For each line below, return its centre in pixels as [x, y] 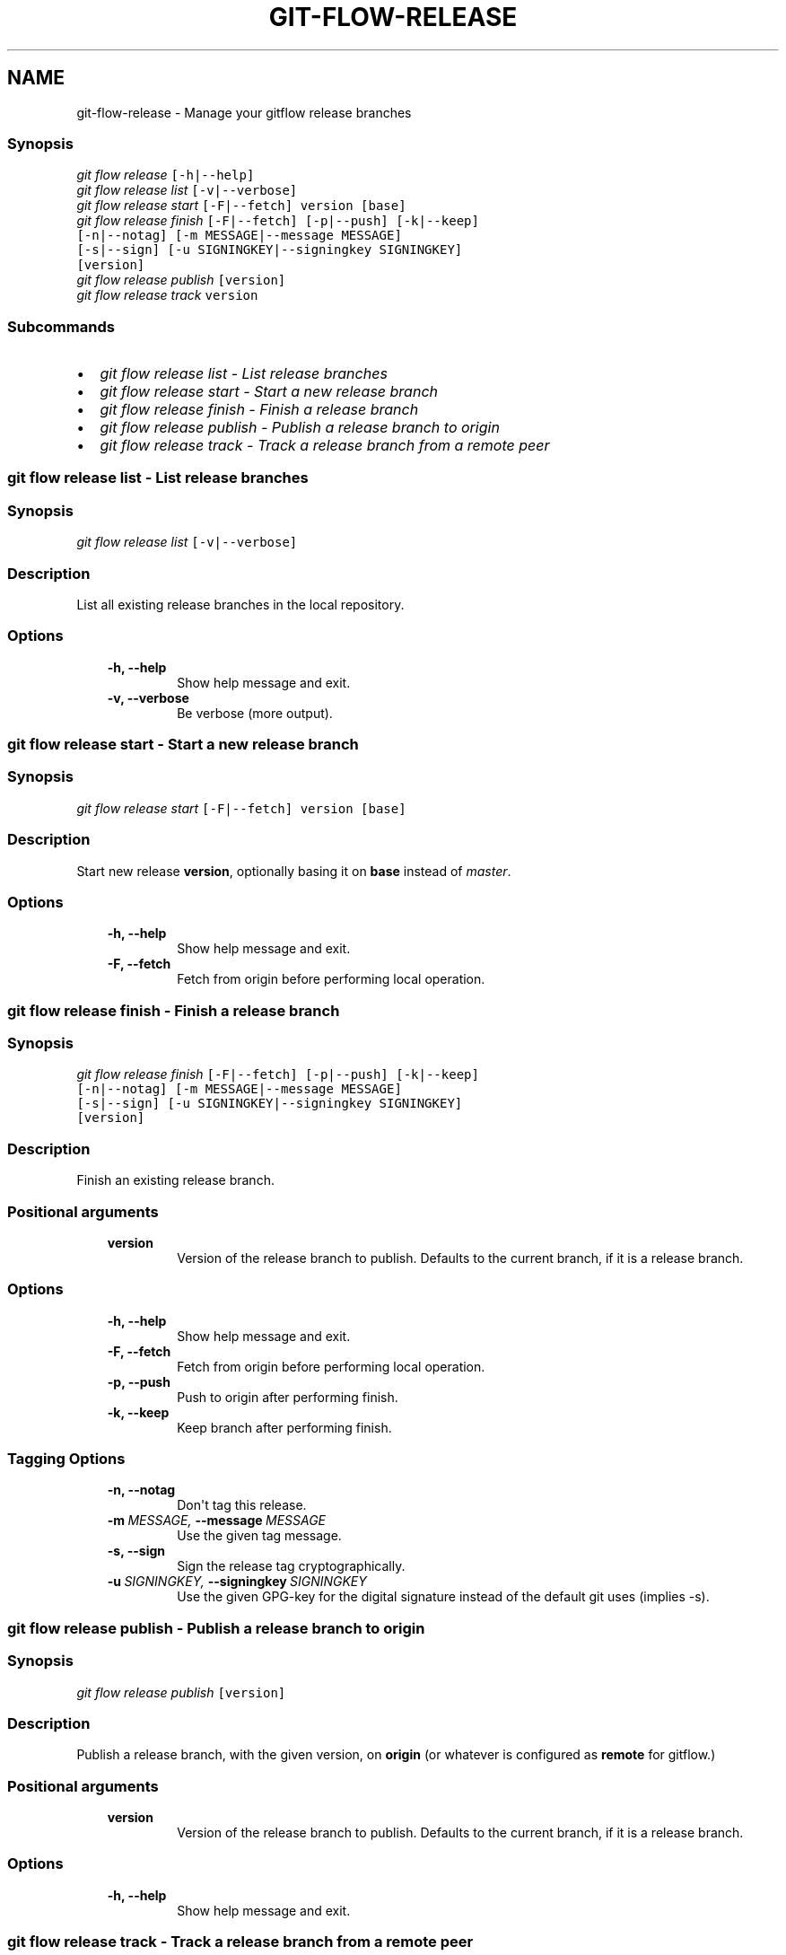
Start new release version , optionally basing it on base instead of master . [294, 871]
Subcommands [61, 326]
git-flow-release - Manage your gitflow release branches [244, 112]
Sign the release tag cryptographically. [291, 1566]
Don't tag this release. [242, 1505]
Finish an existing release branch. [175, 1180]
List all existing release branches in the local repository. [240, 604]
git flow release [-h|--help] [166, 175]
